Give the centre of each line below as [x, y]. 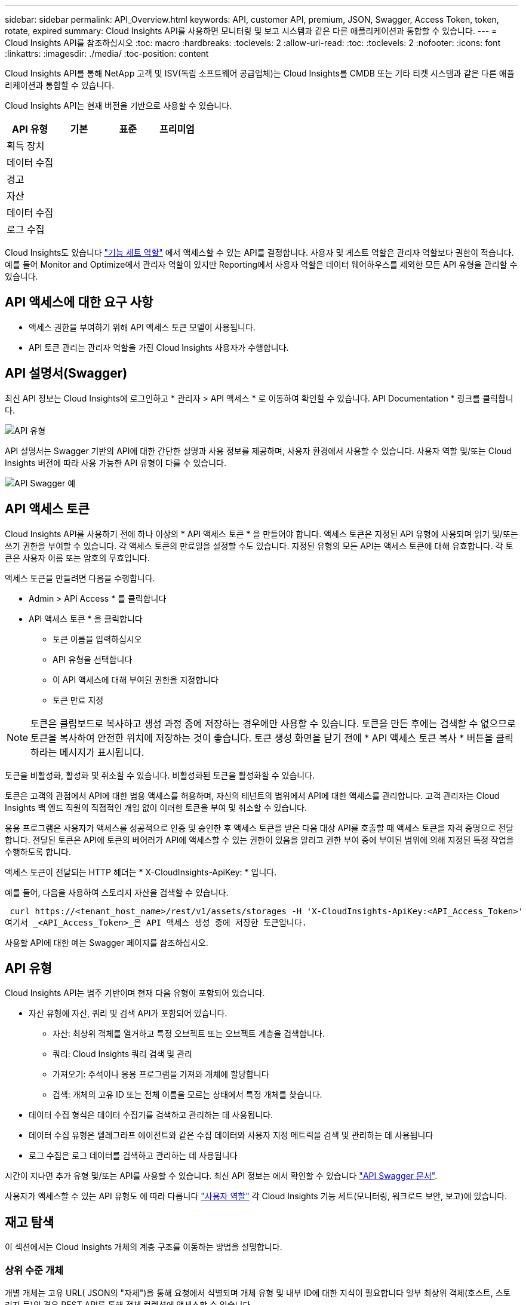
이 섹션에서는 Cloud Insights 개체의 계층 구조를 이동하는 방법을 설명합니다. [144, 1247]
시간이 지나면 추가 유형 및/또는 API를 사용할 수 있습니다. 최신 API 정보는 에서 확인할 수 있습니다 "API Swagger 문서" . [221, 1176]
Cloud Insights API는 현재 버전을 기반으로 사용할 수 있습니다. [119, 105]
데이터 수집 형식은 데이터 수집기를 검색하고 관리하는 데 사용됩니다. [151, 1115]
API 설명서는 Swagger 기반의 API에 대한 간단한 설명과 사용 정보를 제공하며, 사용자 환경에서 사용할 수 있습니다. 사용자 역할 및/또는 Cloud [258, 451]
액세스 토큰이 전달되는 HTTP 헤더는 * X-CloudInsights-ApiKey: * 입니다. [141, 872]
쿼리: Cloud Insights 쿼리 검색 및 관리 [122, 1054]
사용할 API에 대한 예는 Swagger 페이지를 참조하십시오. [107, 942]
